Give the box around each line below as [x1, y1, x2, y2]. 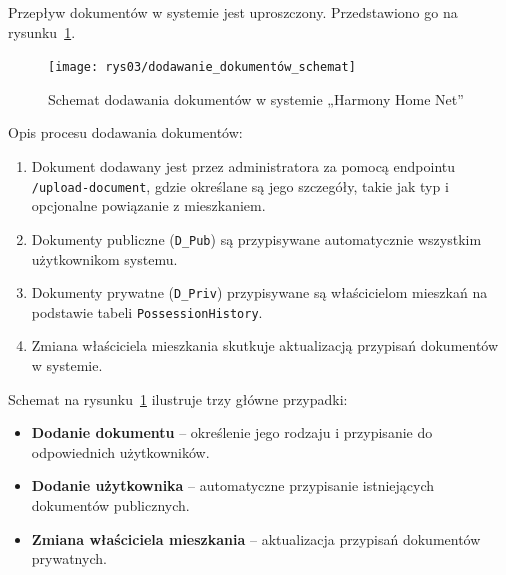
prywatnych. [31, 548, 107, 569]
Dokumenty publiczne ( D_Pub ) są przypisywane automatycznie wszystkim [31, 228, 482, 249]
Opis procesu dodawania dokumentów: [8, 122, 243, 143]
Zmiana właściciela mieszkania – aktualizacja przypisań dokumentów [31, 528, 481, 549]
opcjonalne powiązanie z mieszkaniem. [31, 195, 266, 216]
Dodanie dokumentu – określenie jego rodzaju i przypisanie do [31, 422, 433, 443]
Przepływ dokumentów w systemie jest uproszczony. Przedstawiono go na [8, 2, 458, 22]
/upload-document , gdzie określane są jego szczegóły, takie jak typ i [31, 175, 449, 196]
